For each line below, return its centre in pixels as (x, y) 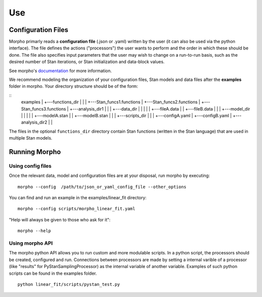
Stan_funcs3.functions (44, 109)
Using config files (30, 166)
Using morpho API (31, 243)
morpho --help (34, 231)
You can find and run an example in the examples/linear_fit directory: (78, 198)
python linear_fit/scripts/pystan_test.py (69, 284)
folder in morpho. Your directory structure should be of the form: (74, 86)
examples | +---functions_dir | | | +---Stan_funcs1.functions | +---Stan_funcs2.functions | (111, 102)
